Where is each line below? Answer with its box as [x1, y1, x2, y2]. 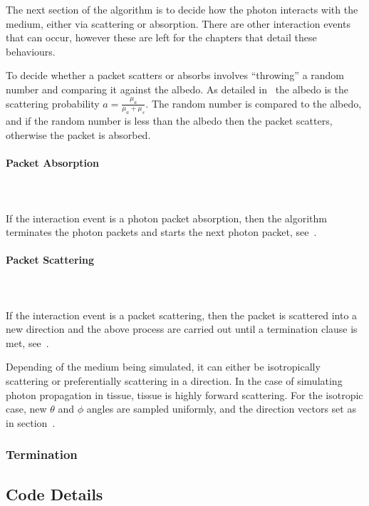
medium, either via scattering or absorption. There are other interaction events [6, 16, 350, 31]
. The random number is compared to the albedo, [145, 95, 362, 110]
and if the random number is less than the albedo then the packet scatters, [6, 113, 333, 128]
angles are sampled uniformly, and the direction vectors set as [86, 401, 356, 416]
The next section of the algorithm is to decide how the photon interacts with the [6, 2, 358, 16]
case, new [6, 401, 47, 416]
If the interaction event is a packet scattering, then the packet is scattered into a [6, 307, 358, 322]
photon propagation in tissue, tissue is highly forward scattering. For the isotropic [6, 387, 363, 402]
